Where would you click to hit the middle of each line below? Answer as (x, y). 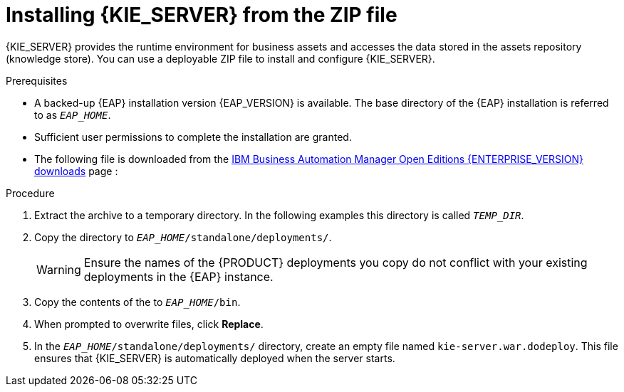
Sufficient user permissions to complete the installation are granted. (193, 137)
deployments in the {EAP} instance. (178, 276)
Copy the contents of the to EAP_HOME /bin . (137, 302)
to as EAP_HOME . (73, 115)
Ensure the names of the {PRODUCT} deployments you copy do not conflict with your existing (336, 262)
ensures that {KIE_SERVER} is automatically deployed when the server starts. (215, 358)
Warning (59, 269)
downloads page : (76, 171)
